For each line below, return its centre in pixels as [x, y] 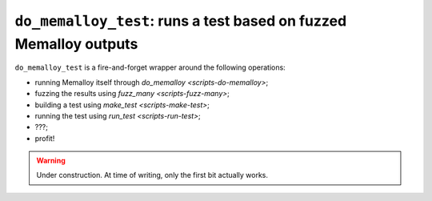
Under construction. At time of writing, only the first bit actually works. [152, 175]
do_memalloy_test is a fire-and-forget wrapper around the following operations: [150, 67]
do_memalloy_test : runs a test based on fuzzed [181, 21]
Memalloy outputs [76, 44]
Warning [51, 161]
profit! [45, 138]
